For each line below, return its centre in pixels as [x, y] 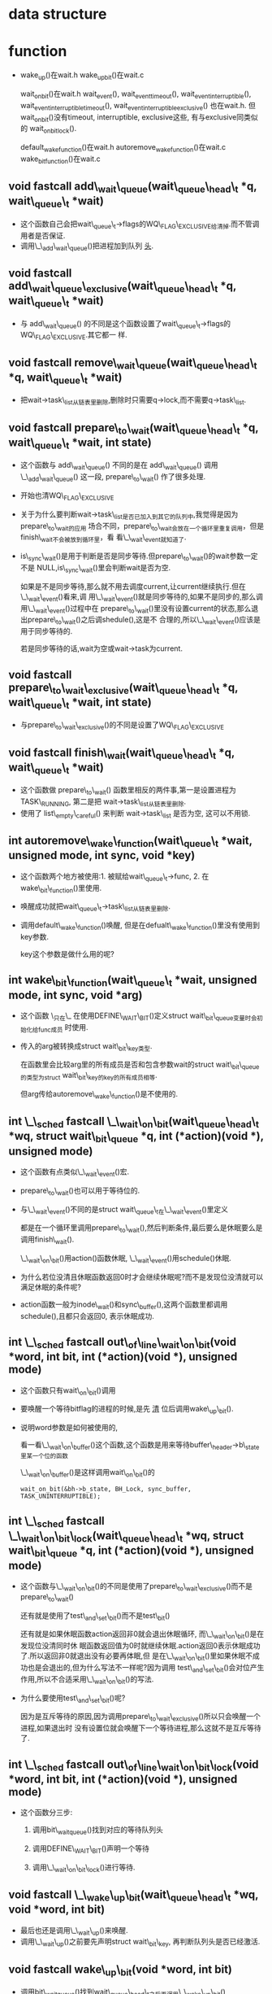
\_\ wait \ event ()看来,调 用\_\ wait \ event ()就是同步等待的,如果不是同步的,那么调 [142, 597]
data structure [58, 14]
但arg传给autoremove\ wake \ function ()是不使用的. [99, 1095]
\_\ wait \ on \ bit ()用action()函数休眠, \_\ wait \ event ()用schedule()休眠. [125, 1259]
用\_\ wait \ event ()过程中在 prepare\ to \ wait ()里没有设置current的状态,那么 [136, 609]
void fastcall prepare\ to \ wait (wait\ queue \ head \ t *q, [134, 428]
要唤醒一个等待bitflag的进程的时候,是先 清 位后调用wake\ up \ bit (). [127, 1410]
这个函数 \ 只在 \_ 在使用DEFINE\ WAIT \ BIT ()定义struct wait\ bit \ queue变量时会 [138, 1016]
